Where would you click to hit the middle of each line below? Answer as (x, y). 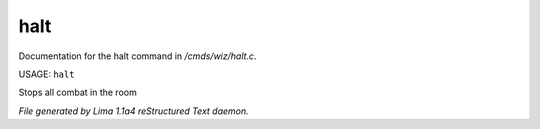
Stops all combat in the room (77, 92)
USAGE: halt (46, 74)
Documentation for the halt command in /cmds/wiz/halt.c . (137, 56)
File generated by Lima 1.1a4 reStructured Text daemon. (133, 111)
